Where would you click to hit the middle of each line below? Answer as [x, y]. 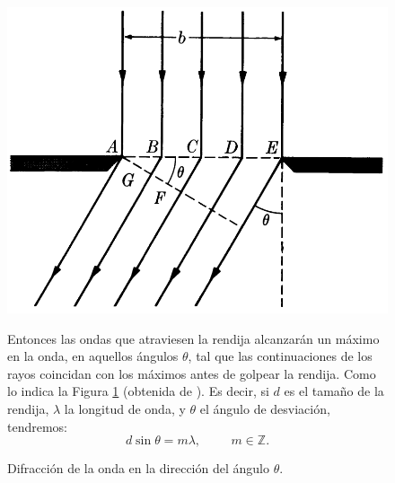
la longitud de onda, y [125, 409]
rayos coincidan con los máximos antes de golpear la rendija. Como [192, 373]
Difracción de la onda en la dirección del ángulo [138, 468]
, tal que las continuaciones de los [280, 356]
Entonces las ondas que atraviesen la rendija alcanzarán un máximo [193, 338]
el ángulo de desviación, [265, 409]
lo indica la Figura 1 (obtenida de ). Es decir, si [138, 391]
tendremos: [38, 426]
